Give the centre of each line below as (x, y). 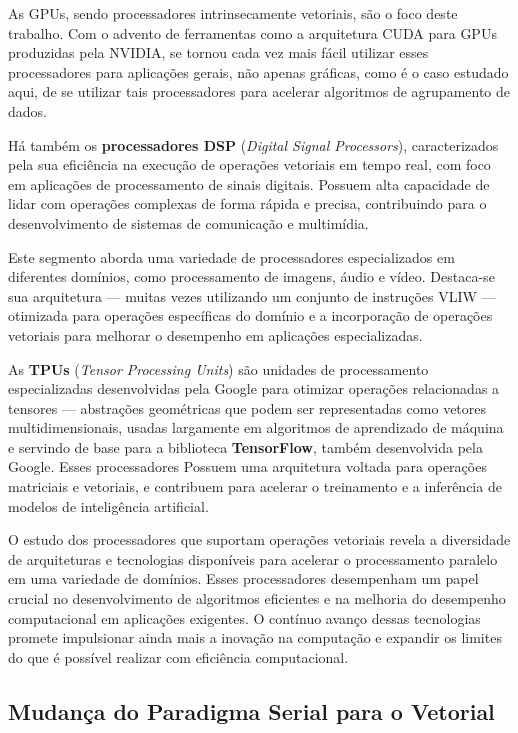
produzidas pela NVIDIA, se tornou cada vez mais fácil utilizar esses (218, 52)
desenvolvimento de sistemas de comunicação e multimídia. (188, 222)
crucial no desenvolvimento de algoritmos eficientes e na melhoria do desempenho (257, 598)
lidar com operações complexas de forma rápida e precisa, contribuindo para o (247, 203)
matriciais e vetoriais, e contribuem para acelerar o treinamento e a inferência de (255, 486)
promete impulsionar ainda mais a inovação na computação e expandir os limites (255, 637)
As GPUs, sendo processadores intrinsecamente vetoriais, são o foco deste (233, 13)
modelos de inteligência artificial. (108, 505)
